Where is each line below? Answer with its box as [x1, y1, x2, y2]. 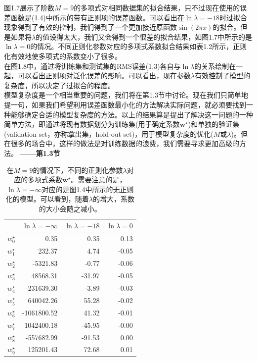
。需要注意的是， [71, 174, 127, 185]
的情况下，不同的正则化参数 [33, 164, 123, 175]
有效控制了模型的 [195, 70, 251, 81]
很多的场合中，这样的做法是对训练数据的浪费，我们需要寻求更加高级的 [10, 138, 239, 149]
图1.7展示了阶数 [4, 2, 54, 12]
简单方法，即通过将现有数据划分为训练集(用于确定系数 [4, 119, 180, 129]
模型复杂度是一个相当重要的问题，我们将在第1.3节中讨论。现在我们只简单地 [4, 90, 248, 100]
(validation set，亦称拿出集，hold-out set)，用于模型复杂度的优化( [4, 128, 214, 139]
